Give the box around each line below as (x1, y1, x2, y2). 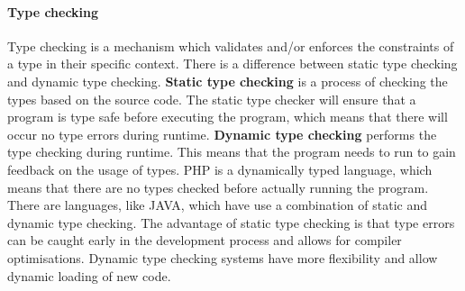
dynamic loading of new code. (7, 266, 171, 285)
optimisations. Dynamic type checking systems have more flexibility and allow (7, 248, 438, 267)
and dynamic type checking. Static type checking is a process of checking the (7, 71, 448, 90)
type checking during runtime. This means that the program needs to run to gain (7, 142, 456, 161)
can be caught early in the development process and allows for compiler (7, 231, 402, 250)
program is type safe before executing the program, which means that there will (7, 107, 448, 126)
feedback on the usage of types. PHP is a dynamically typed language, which (7, 159, 433, 178)
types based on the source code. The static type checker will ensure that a (7, 89, 416, 108)
